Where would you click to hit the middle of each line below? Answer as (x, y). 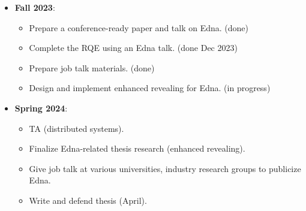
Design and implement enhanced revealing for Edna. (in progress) (150, 88)
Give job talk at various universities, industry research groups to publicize (165, 168)
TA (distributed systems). (76, 128)
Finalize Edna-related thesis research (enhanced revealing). (137, 148)
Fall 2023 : (35, 7)
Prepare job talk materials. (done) (92, 67)
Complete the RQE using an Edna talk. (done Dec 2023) (133, 48)
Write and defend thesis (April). (88, 200)
